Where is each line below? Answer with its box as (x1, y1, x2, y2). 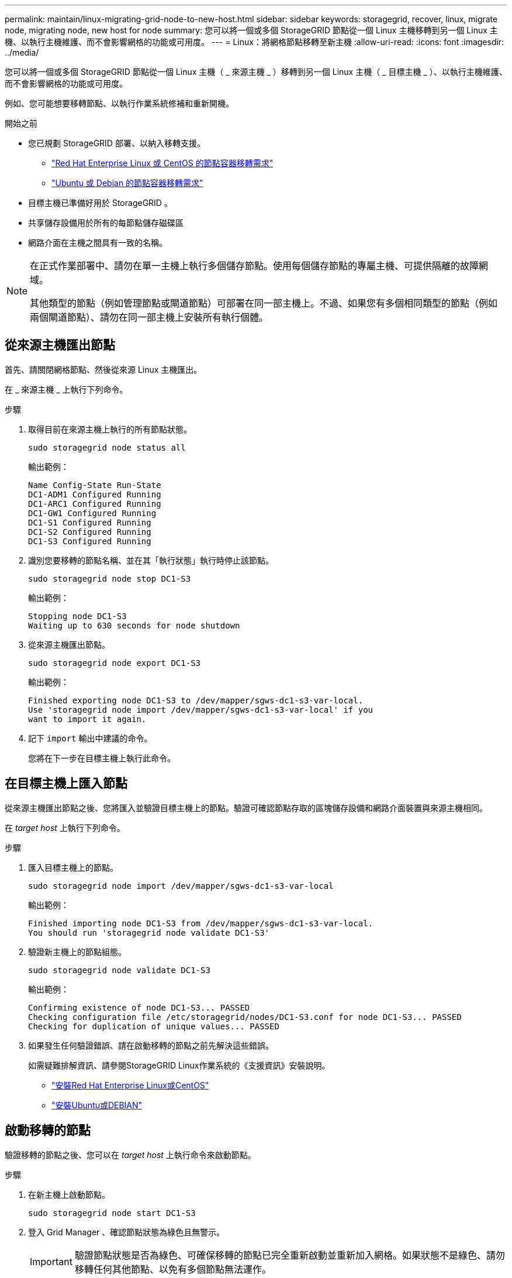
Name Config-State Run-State (28, 480, 161, 490)
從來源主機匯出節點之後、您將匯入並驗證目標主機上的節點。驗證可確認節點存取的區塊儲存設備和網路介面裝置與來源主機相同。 (5, 802, 487, 813)
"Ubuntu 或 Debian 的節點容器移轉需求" (51, 178, 203, 188)
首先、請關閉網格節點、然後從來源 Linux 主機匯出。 (5, 364, 202, 375)
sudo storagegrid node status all (28, 442, 186, 452)
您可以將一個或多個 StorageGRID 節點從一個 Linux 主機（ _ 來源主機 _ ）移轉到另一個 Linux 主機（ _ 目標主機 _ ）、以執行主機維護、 (5, 67, 507, 77)
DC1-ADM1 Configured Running (28, 489, 161, 499)
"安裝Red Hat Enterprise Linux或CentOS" (51, 1080, 209, 1090)
